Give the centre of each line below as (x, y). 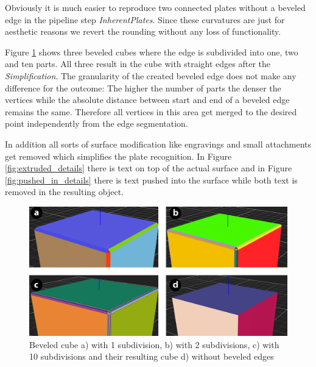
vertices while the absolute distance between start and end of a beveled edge (147, 100)
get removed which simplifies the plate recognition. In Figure (118, 156)
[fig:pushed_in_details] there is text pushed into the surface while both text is (151, 180)
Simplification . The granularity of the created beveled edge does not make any (151, 75)
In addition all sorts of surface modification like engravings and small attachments (158, 144)
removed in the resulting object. (64, 192)
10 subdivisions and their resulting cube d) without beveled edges (152, 356)
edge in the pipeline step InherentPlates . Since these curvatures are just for (145, 19)
